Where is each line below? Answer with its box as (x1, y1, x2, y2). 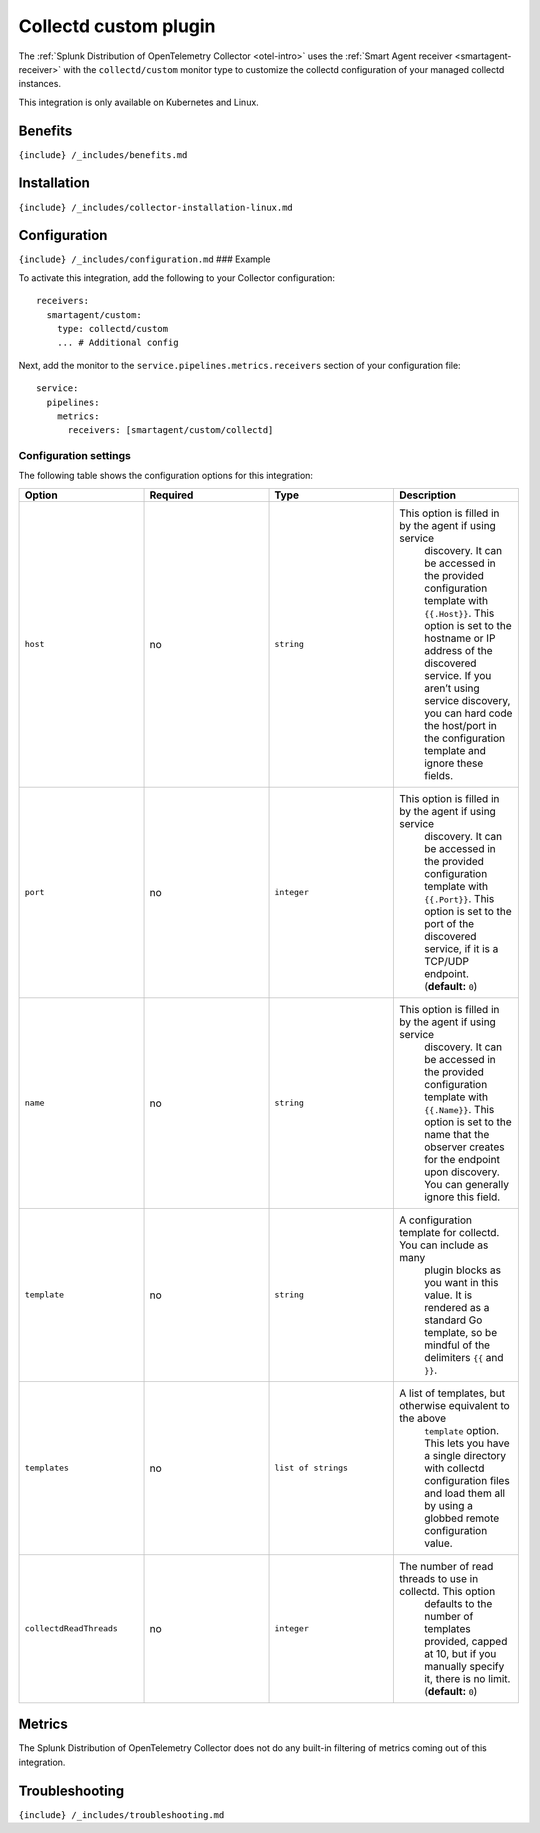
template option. (423, 1423, 500, 1437)
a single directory (423, 1448, 507, 1462)
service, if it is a (423, 941, 499, 955)
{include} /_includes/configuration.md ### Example (18, 253, 271, 265)
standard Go (423, 1313, 483, 1327)
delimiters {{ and (423, 1350, 504, 1364)
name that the (423, 1127, 490, 1141)
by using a (423, 1498, 474, 1512)
